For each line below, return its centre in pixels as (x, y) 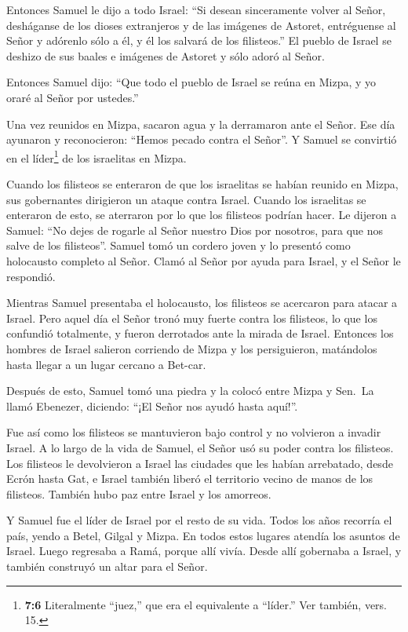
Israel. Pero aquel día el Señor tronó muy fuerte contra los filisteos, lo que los (192, 318)
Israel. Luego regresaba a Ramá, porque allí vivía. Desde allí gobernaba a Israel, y (204, 551)
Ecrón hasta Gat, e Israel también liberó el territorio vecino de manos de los (190, 479)
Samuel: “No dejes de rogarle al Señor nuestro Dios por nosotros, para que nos (195, 230)
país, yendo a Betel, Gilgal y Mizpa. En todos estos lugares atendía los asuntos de (203, 535)
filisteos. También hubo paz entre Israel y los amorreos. (139, 493)
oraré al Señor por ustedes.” (73, 97)
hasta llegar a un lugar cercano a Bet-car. (106, 364)
